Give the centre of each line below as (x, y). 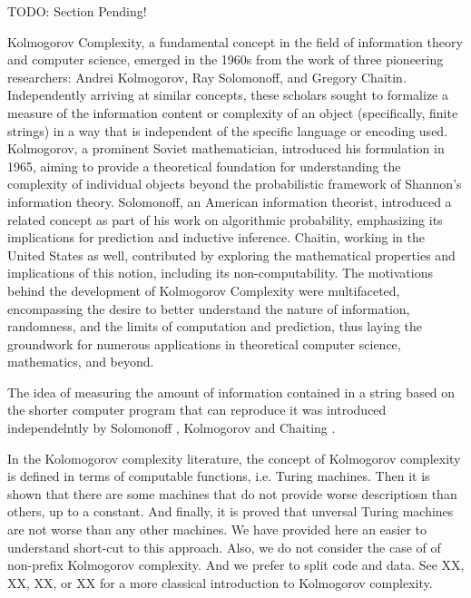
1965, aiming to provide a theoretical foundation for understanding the (204, 166)
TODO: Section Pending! (77, 11)
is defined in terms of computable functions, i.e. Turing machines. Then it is (219, 476)
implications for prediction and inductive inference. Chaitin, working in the (216, 237)
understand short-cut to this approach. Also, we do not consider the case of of (224, 547)
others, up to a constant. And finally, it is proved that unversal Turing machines (231, 511)
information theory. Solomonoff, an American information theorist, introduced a (230, 201)
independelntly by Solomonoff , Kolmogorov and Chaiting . (172, 428)
